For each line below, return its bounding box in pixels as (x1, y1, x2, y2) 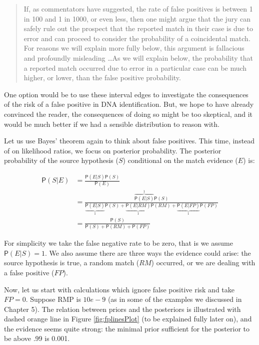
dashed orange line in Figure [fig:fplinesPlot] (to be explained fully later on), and (4, 313, 252, 324)
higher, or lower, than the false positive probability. (23, 72, 181, 83)
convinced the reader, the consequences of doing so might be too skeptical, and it (4, 108, 252, 119)
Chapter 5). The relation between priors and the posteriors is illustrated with (4, 303, 241, 314)
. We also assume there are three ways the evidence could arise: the (44, 247, 251, 258)
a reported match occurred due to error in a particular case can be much (23, 62, 247, 73)
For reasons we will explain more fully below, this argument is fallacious (23, 43, 244, 53)
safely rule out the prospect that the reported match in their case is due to (23, 23, 253, 34)
